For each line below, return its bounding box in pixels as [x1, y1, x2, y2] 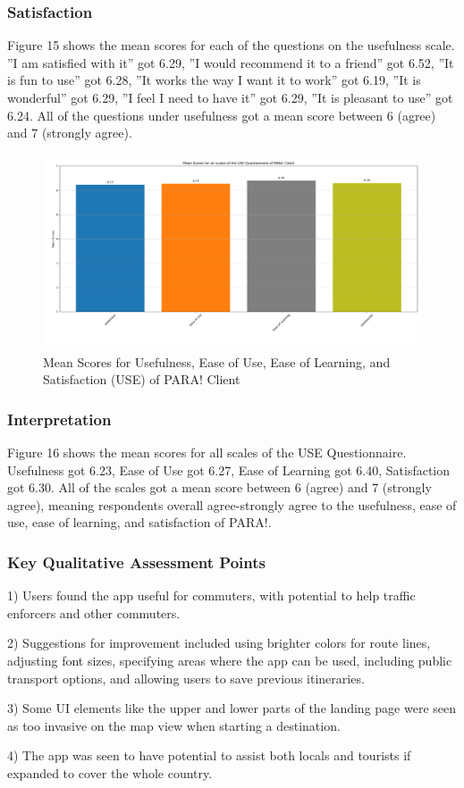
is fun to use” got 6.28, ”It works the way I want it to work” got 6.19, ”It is [7, 71, 421, 89]
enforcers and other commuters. [7, 603, 181, 622]
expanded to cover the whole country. [7, 763, 213, 782]
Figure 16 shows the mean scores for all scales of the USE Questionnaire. [7, 442, 407, 461]
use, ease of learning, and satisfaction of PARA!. [7, 513, 272, 532]
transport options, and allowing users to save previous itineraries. [7, 668, 365, 687]
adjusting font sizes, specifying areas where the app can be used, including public [7, 650, 452, 669]
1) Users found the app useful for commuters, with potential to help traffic [7, 586, 416, 605]
